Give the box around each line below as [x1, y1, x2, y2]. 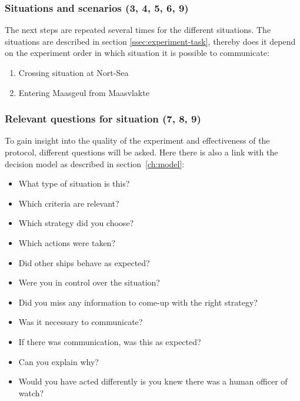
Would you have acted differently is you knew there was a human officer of [18, 375, 288, 387]
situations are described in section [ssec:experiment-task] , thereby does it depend [5, 35, 296, 47]
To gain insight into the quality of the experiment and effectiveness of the [5, 134, 270, 147]
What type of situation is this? [18, 177, 130, 190]
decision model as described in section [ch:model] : [5, 157, 185, 170]
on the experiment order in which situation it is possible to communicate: [5, 47, 269, 59]
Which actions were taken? [18, 236, 116, 248]
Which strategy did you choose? [18, 217, 134, 229]
